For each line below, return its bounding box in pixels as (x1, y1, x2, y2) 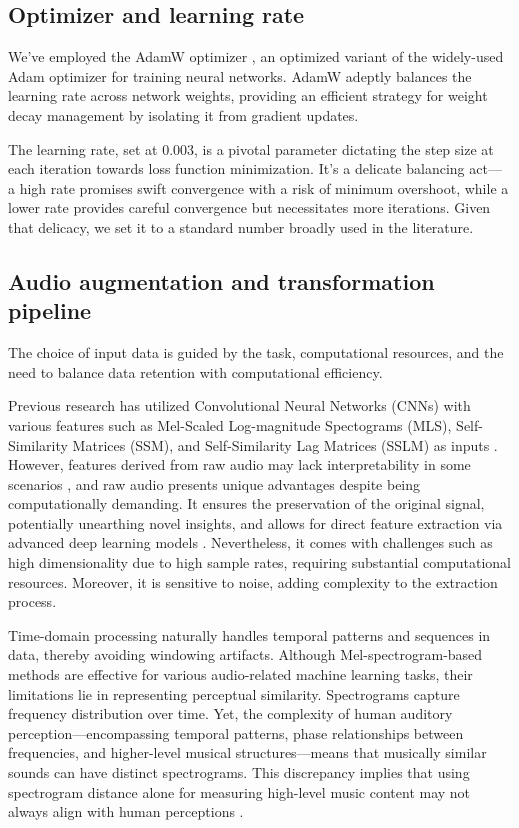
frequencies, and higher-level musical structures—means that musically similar (8, 742, 487, 763)
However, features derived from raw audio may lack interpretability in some (8, 454, 471, 475)
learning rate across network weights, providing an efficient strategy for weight (8, 85, 488, 106)
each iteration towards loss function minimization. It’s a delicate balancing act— (8, 158, 502, 179)
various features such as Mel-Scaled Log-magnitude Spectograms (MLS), (8, 414, 452, 435)
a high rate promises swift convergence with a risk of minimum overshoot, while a (8, 177, 509, 198)
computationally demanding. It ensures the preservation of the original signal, (8, 493, 485, 514)
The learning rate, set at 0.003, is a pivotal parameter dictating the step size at (8, 138, 494, 159)
